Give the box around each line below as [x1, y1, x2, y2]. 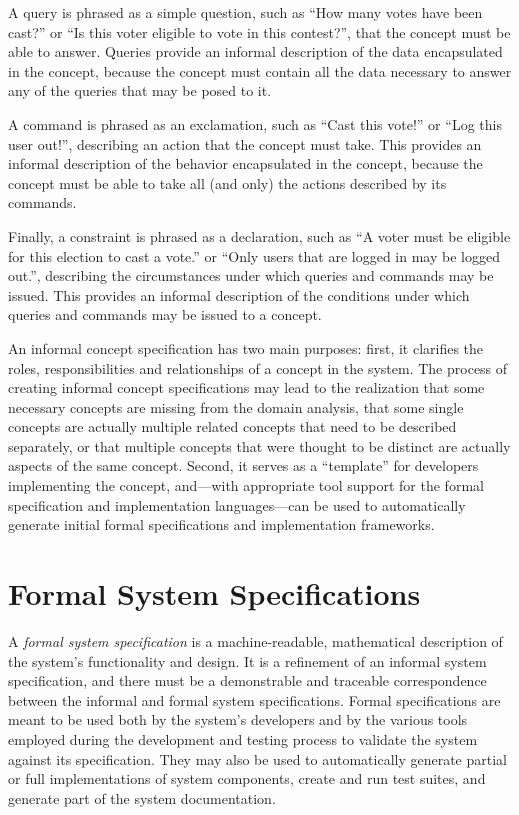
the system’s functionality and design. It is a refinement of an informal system [8, 650, 487, 671]
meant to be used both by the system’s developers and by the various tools [8, 709, 468, 730]
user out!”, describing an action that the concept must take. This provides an [8, 133, 482, 154]
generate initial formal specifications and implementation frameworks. [8, 514, 435, 535]
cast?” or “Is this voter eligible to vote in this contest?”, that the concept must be [8, 21, 511, 42]
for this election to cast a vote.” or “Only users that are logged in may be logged [8, 245, 500, 266]
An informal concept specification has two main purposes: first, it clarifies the [8, 337, 484, 358]
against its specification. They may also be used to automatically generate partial [8, 748, 507, 769]
